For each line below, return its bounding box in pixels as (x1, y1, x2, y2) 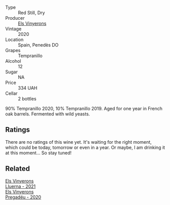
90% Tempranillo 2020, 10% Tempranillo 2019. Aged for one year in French (5, 106, 163, 111)
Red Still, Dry (18, 10, 45, 16)
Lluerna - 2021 (5, 183, 36, 189)
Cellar (5, 91, 18, 96)
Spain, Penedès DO (18, 42, 59, 48)
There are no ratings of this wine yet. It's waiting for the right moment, (5, 139, 152, 145)
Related (5, 165, 30, 173)
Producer (5, 15, 25, 21)
